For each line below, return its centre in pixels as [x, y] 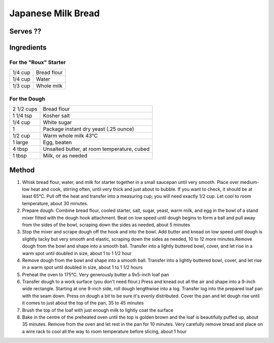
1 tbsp [20, 156]
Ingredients [28, 48]
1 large [20, 142]
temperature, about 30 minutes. [55, 203]
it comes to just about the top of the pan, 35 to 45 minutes [83, 303]
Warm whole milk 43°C [71, 136]
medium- [250, 182]
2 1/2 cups [25, 109]
